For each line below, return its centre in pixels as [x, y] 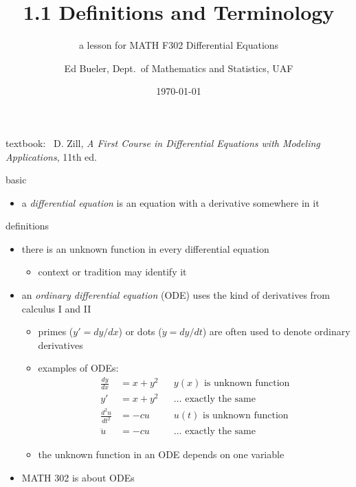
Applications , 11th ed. [51, 156]
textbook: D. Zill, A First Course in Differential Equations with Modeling [163, 143]
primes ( [56, 331]
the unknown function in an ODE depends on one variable [161, 454]
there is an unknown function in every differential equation [145, 248]
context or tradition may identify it [112, 272]
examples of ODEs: [78, 368]
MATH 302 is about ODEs [78, 477]
